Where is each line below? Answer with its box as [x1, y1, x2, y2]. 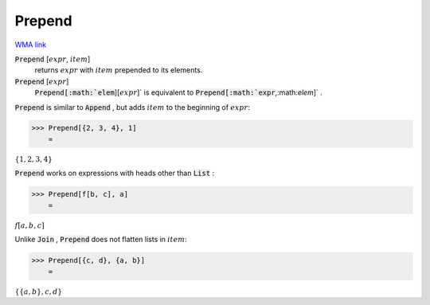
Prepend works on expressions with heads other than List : [14, 168, 215, 178]
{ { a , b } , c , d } [14, 287, 63, 296]
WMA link [14, 40, 47, 49]
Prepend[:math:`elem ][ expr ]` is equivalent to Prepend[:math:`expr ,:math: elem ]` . [34, 88, 322, 97]
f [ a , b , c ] [14, 221, 45, 230]
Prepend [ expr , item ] [14, 54, 91, 64]
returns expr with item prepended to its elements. [34, 65, 203, 75]
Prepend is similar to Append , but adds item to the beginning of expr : [14, 102, 251, 111]
